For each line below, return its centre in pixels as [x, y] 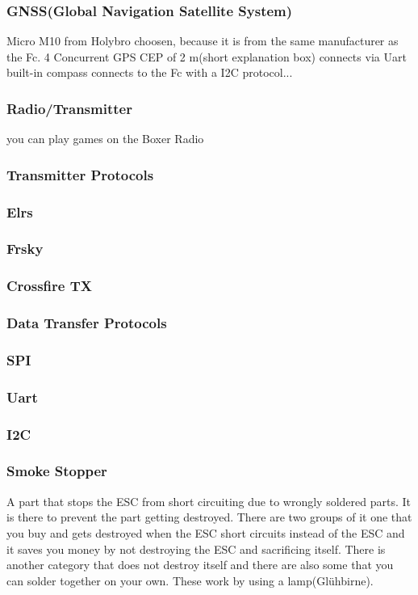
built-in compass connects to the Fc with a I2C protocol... [150, 72]
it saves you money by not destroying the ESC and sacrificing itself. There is [196, 549]
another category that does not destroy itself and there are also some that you [200, 565]
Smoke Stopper [57, 471]
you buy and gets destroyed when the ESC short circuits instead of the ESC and [206, 532]
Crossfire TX [50, 286]
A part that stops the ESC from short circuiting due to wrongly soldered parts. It [209, 501]
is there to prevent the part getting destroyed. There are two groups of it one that [209, 517]
